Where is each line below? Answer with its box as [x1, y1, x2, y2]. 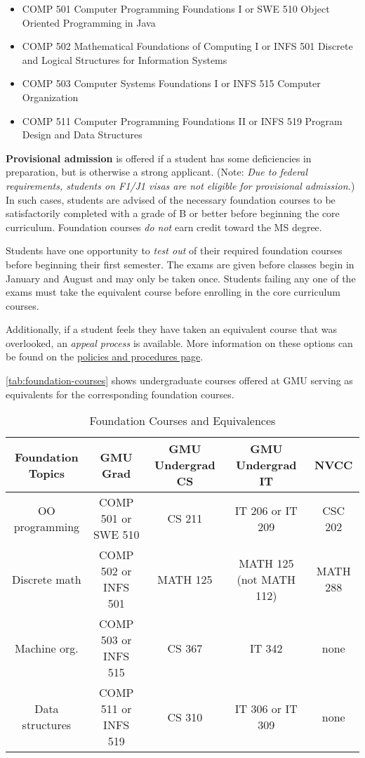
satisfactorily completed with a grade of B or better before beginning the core [6, 206, 340, 221]
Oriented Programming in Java [22, 15, 156, 30]
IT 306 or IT [234, 700, 298, 717]
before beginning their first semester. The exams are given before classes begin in [6, 256, 354, 271]
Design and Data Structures [22, 127, 142, 142]
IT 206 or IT [234, 502, 298, 518]
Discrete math [12, 570, 81, 587]
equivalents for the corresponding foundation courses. [6, 386, 234, 401]
